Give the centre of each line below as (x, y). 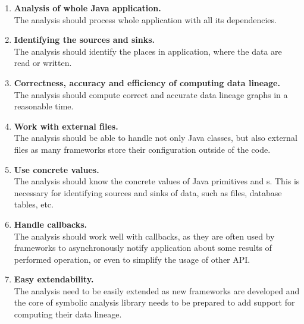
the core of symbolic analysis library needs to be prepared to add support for (154, 302)
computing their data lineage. (68, 314)
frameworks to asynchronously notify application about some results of (143, 248)
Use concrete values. (57, 169)
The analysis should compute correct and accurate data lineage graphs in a (151, 94)
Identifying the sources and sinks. (84, 40)
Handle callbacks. (51, 224)
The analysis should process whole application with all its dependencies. (145, 19)
